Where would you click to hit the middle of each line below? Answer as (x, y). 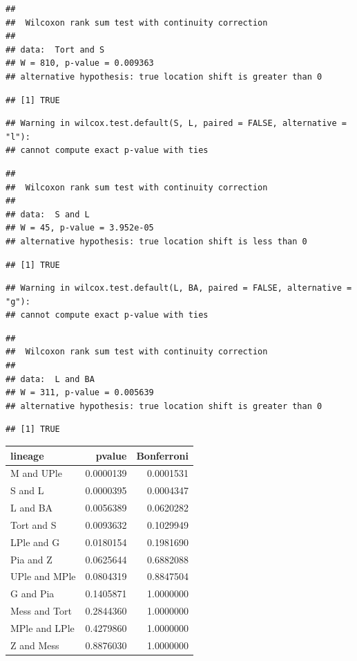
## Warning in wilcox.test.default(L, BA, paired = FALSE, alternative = (179, 288)
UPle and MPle (43, 576)
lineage (27, 455)
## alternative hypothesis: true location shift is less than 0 (156, 241)
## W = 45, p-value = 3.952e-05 (80, 228)
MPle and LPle (42, 627)
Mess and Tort (41, 611)
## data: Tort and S (55, 49)
